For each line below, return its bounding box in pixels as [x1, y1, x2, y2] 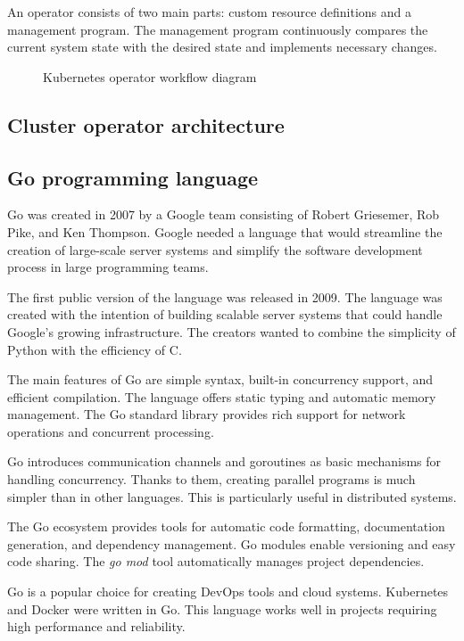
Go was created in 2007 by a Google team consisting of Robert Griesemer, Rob [7, 205, 440, 224]
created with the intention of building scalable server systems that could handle [7, 305, 443, 324]
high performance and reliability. [7, 617, 186, 636]
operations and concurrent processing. [7, 422, 214, 440]
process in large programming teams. [7, 258, 209, 276]
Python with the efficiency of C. [7, 340, 182, 358]
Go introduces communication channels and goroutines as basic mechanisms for [7, 452, 442, 471]
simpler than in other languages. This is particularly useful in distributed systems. [7, 487, 457, 505]
